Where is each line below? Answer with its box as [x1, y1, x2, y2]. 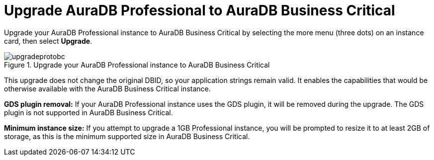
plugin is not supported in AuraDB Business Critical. [4, 108, 173, 117]
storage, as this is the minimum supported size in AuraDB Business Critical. [4, 132, 250, 141]
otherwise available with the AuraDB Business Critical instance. [4, 84, 211, 93]
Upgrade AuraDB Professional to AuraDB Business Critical [4, 2, 395, 19]
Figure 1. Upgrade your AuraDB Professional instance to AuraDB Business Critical [4, 60, 270, 69]
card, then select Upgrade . [4, 36, 92, 45]
